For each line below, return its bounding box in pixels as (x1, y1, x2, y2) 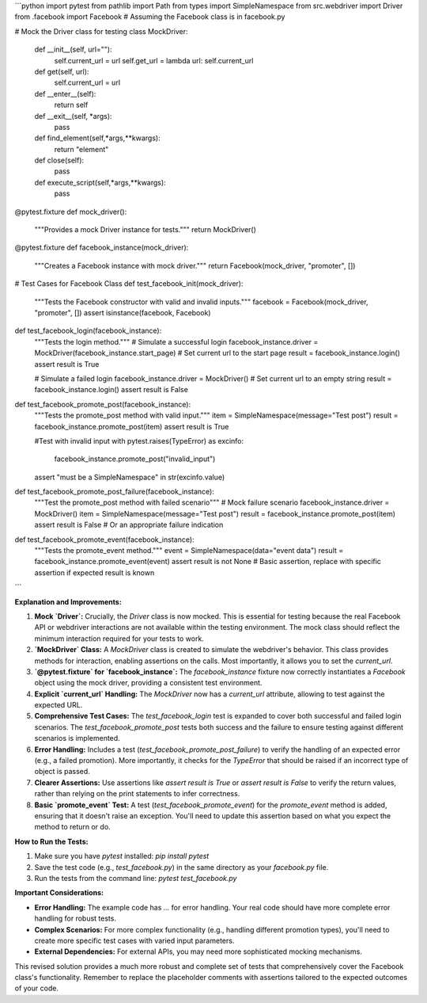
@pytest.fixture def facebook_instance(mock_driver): (14, 242, 189, 253)
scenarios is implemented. (34, 734, 120, 743)
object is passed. (34, 767, 90, 776)
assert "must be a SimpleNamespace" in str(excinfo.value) (34, 472, 225, 482)
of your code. (14, 983, 59, 993)
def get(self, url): (34, 67, 89, 76)
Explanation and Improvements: (14, 597, 122, 606)
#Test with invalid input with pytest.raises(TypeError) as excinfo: (34, 436, 244, 445)
